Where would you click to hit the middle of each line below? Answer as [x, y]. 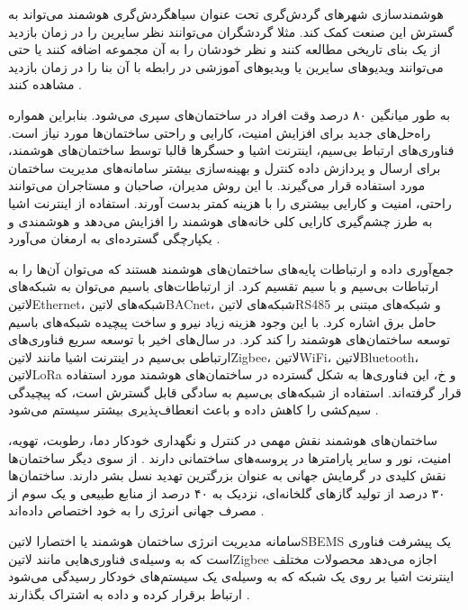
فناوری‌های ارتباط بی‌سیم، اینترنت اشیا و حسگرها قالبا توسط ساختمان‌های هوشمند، [231, 150]
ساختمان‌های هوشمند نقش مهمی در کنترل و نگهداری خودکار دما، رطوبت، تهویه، [223, 440]
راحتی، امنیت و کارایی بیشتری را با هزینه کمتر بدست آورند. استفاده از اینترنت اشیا [230, 202]
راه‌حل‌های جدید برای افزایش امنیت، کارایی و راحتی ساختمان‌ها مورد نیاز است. [220, 132]
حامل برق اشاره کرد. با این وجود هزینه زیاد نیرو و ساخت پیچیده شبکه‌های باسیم [222, 321]
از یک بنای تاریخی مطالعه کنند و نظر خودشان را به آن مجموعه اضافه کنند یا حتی [225, 49]
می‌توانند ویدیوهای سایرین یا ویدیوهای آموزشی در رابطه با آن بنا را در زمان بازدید [226, 66]
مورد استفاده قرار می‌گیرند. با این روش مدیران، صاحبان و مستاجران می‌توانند [217, 185]
